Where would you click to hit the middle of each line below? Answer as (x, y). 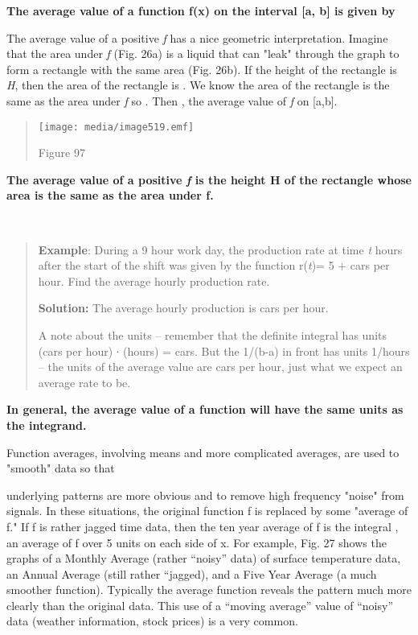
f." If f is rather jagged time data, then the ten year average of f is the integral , (203, 526)
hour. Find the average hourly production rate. (154, 280)
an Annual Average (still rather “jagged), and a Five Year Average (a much (192, 573)
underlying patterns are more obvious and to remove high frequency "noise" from (205, 495)
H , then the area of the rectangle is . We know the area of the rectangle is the (198, 85)
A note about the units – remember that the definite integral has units (212, 334)
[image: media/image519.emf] (116, 127)
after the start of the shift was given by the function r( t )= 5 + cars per (214, 265)
